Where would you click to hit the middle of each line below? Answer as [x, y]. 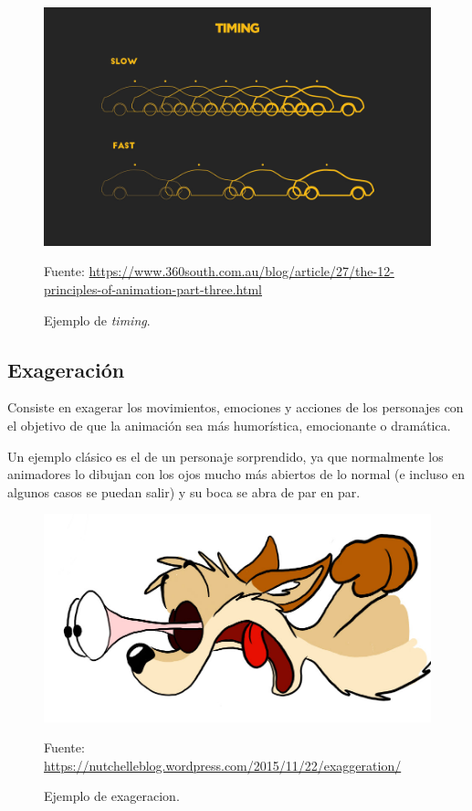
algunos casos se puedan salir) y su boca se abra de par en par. [184, 491]
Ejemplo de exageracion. [112, 796]
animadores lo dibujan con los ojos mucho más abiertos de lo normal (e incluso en [236, 474]
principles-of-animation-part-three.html [153, 289]
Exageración [66, 369]
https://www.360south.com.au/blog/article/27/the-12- [241, 271]
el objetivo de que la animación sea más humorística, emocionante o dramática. [229, 426]
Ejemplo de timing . [97, 320]
